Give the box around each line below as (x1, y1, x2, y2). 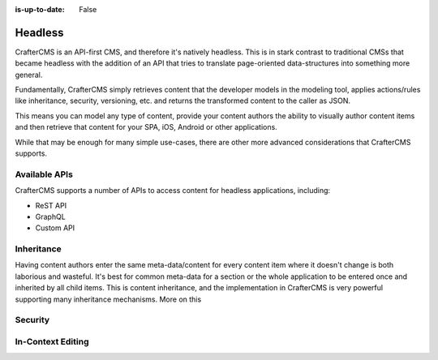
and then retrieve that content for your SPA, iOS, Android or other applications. (15, 122, 277, 132)
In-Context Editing (15, 336, 89, 347)
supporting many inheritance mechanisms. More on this (15, 294, 202, 304)
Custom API (35, 223, 75, 233)
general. (15, 70, 43, 79)
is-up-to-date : (15, 5, 65, 14)
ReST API (35, 200, 67, 210)
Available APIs (15, 169, 73, 180)
